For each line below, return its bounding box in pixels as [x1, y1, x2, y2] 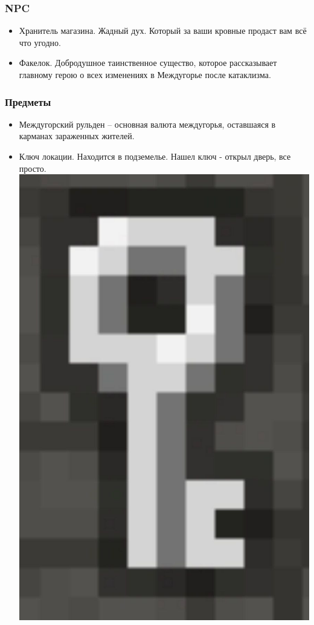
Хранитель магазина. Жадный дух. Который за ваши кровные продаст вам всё [19, 24, 307, 37]
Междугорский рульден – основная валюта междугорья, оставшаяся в [19, 117, 276, 130]
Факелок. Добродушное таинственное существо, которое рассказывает [19, 56, 277, 69]
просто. [19, 162, 46, 174]
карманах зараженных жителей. [19, 129, 135, 142]
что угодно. [19, 36, 61, 48]
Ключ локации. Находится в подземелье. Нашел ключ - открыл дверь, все [19, 150, 291, 162]
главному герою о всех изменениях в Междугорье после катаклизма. [19, 68, 271, 80]
